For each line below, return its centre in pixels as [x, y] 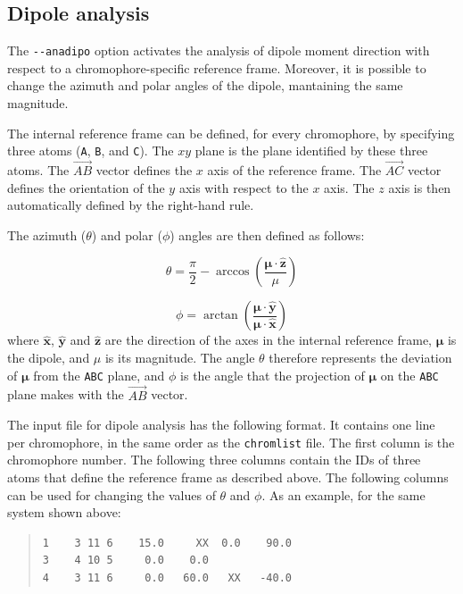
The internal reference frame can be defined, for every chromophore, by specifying [231, 133]
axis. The [349, 187]
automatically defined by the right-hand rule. [131, 205]
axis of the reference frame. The [294, 170]
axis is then [420, 187]
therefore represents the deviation [360, 358]
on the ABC [409, 375]
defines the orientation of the [86, 187]
